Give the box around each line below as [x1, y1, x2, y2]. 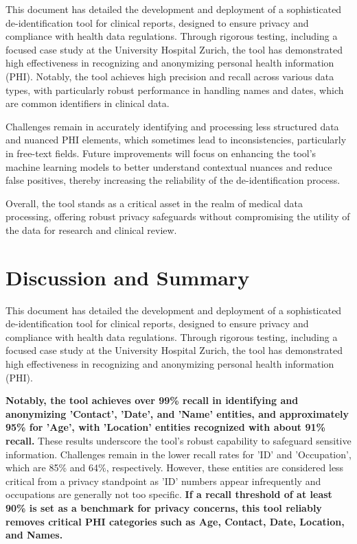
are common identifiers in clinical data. [5, 96, 170, 110]
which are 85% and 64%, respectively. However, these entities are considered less [5, 460, 344, 475]
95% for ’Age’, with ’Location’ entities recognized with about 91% [5, 420, 325, 434]
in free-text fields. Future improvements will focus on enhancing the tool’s [5, 145, 316, 160]
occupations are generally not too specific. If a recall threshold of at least [5, 487, 332, 501]
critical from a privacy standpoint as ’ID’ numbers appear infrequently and [5, 473, 321, 488]
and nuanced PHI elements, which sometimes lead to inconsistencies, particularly [5, 132, 347, 147]
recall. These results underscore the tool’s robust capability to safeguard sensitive [5, 433, 352, 447]
